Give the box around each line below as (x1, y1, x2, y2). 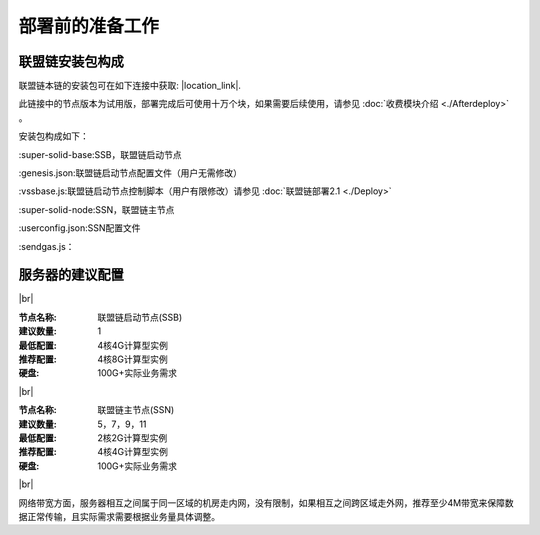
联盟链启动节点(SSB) (97, 311, 183, 323)
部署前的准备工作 (18, 15, 160, 37)
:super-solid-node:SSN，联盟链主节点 (18, 203, 175, 215)
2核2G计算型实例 (97, 432, 168, 444)
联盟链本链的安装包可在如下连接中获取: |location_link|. (18, 80, 242, 92)
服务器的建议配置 (18, 266, 124, 284)
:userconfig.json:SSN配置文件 (18, 222, 141, 234)
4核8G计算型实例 (97, 353, 169, 365)
